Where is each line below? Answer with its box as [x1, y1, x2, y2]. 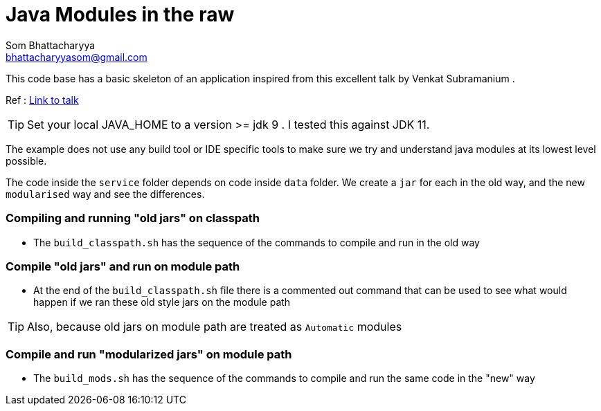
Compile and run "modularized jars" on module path [6, 347, 292, 361]
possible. [6, 154, 47, 167]
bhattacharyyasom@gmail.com [6, 51, 147, 63]
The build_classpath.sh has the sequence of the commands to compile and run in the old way [33, 236, 480, 248]
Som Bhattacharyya [6, 39, 96, 51]
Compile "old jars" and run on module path [6, 259, 240, 273]
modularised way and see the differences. [6, 188, 205, 200]
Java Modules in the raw [6, 3, 235, 26]
